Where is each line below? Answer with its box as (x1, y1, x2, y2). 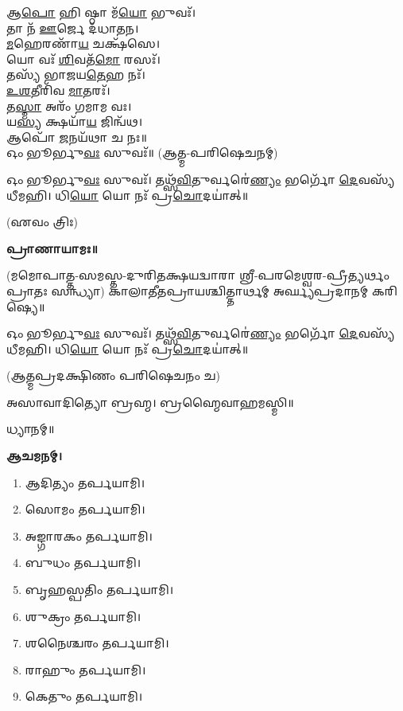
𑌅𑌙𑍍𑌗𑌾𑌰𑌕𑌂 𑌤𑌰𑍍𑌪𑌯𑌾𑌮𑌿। (25, 527, 153, 544)
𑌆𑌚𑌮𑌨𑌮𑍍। (6, 447, 63, 464)
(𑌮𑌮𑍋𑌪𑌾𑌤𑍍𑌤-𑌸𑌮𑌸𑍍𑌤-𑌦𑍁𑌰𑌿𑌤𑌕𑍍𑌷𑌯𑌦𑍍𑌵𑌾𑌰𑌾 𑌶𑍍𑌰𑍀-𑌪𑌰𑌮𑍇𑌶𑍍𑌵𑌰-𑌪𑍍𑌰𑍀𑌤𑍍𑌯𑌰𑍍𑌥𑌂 (6, 267, 389, 283)
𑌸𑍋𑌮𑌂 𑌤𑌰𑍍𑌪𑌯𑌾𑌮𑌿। (25, 501, 145, 518)
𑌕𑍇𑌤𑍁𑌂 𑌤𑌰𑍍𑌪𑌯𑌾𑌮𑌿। (25, 688, 143, 705)
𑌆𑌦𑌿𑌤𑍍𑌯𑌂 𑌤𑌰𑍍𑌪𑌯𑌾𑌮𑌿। (25, 474, 145, 490)
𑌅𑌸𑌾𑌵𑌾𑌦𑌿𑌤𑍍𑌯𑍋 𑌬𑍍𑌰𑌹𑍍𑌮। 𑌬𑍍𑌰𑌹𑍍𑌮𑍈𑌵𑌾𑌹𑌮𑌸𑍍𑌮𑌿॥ (6, 393, 294, 410)
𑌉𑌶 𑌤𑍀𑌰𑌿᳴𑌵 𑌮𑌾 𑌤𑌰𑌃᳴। (6, 81, 110, 98)
